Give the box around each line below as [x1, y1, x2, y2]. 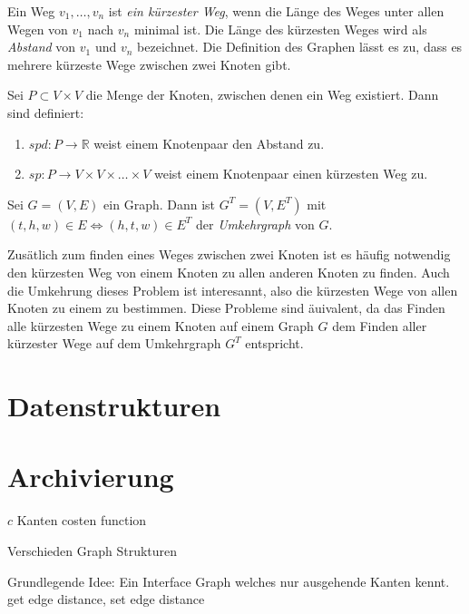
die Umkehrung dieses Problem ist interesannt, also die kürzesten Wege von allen [7, 280, 458, 299]
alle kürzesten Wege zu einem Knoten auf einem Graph [7, 316, 314, 335]
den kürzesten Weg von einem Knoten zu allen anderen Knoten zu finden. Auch [7, 262, 450, 281]
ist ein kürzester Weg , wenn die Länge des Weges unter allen [108, 2, 445, 20]
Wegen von [7, 19, 68, 38]
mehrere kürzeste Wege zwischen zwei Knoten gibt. [7, 54, 291, 73]
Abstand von [7, 37, 76, 56]
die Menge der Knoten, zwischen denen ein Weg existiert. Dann [85, 85, 439, 104]
